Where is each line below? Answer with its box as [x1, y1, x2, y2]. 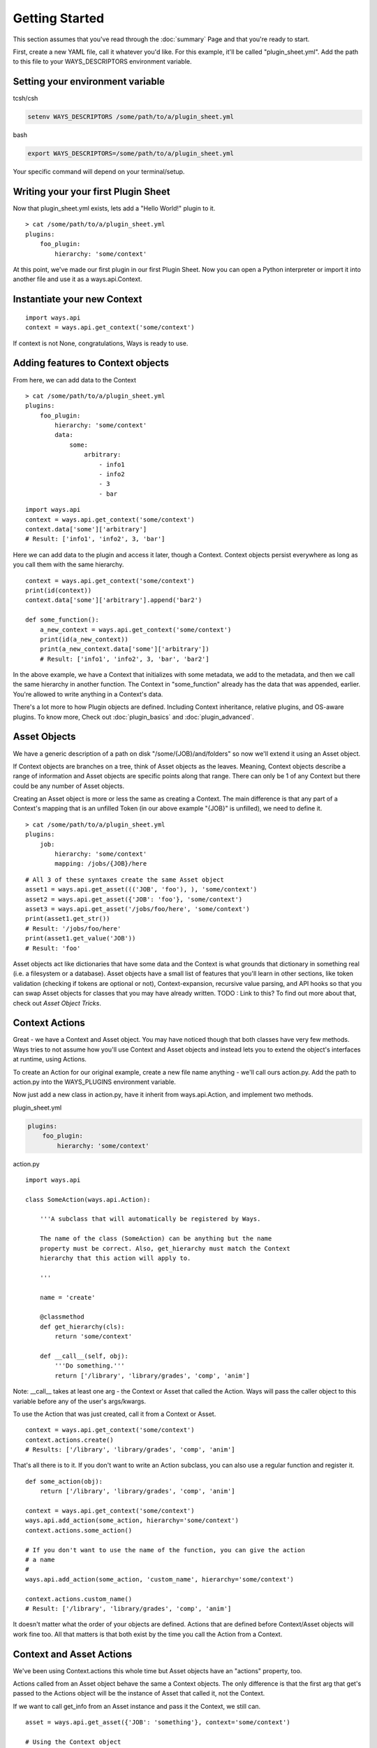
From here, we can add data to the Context [13, 375, 136, 384]
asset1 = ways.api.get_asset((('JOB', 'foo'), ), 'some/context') [25, 885, 258, 894]
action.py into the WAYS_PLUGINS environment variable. [13, 1077, 176, 1086]
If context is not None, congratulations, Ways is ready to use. [13, 339, 188, 348]
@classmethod [39, 1313, 84, 1321]
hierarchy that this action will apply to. [39, 1254, 191, 1262]
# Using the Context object [25, 1738, 121, 1746]
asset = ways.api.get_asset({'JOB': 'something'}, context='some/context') [25, 1719, 290, 1726]
